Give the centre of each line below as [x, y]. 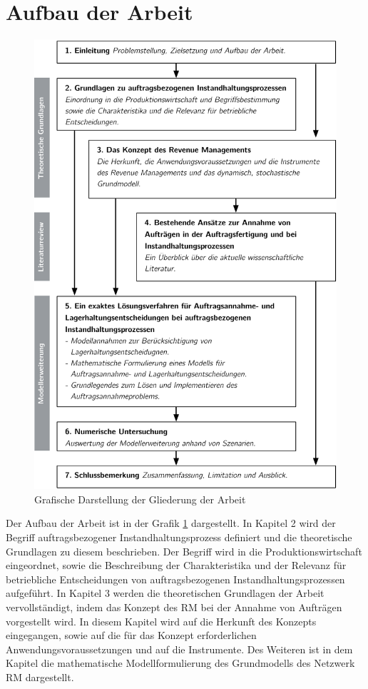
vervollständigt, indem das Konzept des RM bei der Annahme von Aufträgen [174, 607]
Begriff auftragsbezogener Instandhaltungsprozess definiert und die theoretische [179, 537]
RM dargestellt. [40, 677]
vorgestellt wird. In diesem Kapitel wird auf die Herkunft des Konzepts [161, 621]
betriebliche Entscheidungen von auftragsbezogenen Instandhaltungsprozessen [175, 579]
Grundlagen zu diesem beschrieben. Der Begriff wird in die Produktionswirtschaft [184, 551]
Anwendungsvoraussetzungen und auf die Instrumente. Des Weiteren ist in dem [179, 649]
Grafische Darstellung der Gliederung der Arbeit [140, 499]
